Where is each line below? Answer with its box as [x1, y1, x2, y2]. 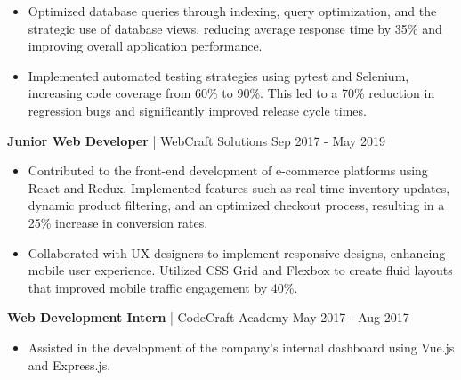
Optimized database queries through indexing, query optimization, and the [28, 2, 437, 20]
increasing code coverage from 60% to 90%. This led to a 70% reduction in [28, 84, 435, 102]
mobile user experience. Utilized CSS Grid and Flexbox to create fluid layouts [28, 261, 453, 279]
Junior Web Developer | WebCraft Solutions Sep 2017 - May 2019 [7, 131, 385, 150]
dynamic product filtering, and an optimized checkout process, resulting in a [28, 196, 445, 214]
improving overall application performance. [28, 36, 263, 55]
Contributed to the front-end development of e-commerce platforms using [28, 161, 428, 180]
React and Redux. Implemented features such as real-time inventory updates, [28, 178, 450, 197]
